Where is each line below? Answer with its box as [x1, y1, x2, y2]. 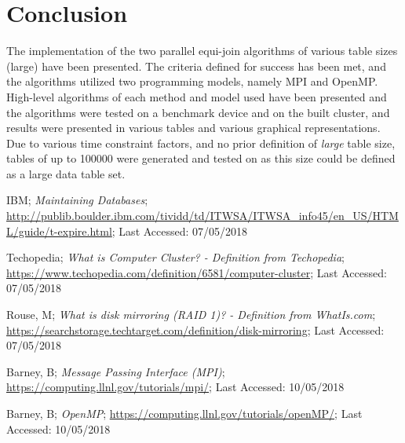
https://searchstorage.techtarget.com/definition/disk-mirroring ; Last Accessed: [6, 321, 385, 338]
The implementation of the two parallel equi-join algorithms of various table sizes [6, 42, 398, 59]
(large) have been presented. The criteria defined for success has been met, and [6, 57, 386, 74]
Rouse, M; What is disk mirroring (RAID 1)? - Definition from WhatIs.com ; [6, 306, 376, 323]
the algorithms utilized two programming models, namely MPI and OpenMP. [6, 73, 378, 90]
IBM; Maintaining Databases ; [6, 192, 148, 208]
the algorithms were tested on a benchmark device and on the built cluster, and [6, 104, 390, 120]
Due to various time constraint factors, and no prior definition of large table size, [6, 134, 396, 151]
